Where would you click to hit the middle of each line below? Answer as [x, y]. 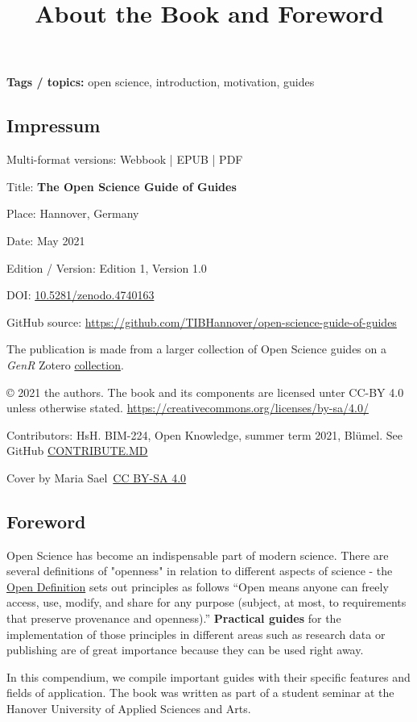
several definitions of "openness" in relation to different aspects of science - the [200, 571]
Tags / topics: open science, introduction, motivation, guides [161, 82]
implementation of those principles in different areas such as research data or [196, 634]
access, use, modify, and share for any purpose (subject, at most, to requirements [206, 602]
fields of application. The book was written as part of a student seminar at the [200, 693]
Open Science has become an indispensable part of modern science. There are [198, 555]
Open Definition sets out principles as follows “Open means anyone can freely [198, 586]
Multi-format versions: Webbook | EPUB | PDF [125, 159]
